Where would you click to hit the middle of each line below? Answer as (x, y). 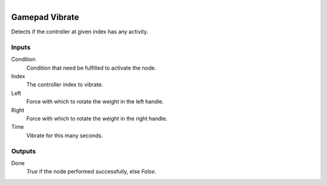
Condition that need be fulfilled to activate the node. (91, 68)
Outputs (24, 151)
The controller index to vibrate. (65, 85)
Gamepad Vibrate (45, 17)
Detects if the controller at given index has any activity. (80, 32)
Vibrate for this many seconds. (64, 135)
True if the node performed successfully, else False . (91, 172)
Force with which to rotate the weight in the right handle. (97, 118)
